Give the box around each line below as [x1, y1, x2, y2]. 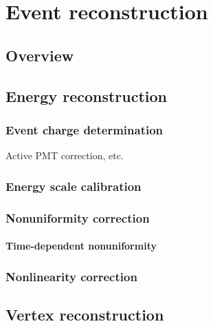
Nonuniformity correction [5, 209, 150, 226]
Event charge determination [5, 121, 164, 138]
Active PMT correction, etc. [5, 148, 124, 163]
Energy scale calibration [5, 177, 142, 194]
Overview [5, 44, 74, 65]
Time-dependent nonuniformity [5, 238, 157, 253]
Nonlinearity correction [5, 267, 137, 285]
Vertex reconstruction [5, 303, 164, 325]
